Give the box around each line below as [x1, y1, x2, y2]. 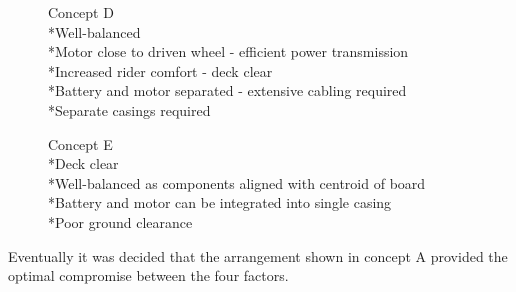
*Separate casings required [48, 99, 211, 120]
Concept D [48, 2, 114, 22]
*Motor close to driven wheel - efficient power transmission [48, 41, 409, 62]
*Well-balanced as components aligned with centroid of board [48, 172, 426, 193]
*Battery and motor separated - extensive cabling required [48, 80, 407, 101]
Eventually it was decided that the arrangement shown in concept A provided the [8, 245, 508, 266]
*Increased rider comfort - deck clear [48, 60, 273, 81]
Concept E [48, 133, 113, 154]
